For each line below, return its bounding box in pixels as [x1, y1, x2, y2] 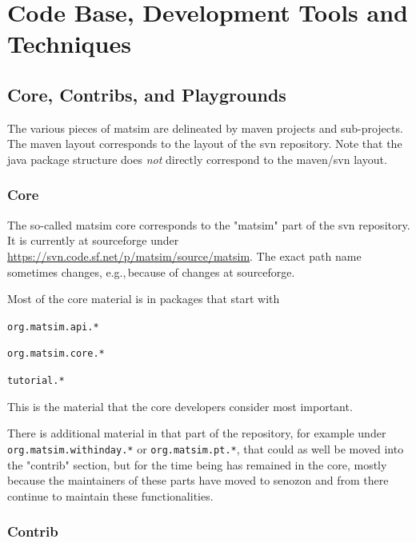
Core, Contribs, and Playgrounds [7, 82, 286, 106]
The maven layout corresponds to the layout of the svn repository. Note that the [7, 135, 402, 152]
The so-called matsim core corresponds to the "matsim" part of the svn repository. [7, 216, 410, 233]
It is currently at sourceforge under [7, 232, 179, 249]
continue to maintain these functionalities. [7, 487, 214, 504]
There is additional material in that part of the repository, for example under [7, 425, 386, 441]
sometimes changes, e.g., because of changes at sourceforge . [7, 263, 295, 280]
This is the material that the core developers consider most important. [7, 397, 353, 414]
